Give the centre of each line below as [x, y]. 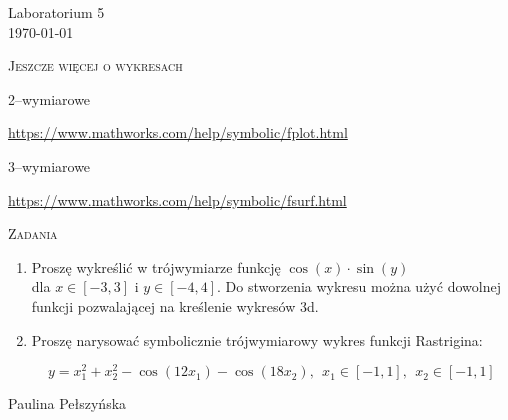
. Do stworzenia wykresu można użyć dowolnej [359, 286]
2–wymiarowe [49, 98]
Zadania [33, 233]
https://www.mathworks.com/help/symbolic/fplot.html [178, 132]
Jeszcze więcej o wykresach [95, 65]
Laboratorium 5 [56, 12]
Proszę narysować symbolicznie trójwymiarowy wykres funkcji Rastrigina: [257, 339]
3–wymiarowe [49, 165]
